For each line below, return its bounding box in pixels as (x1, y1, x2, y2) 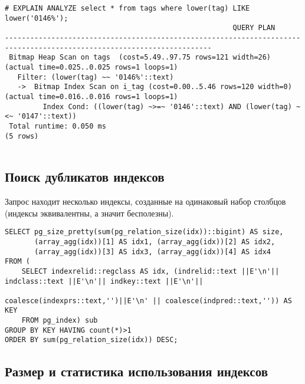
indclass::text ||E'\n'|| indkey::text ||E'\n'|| (5, 277, 204, 285)
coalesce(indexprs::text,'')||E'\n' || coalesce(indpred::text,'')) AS (5, 296, 292, 305)
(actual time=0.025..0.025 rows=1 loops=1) (5, 63, 178, 71)
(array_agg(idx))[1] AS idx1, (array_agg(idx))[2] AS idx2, (34, 237, 276, 246)
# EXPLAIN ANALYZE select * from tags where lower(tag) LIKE (5, 4, 250, 12)
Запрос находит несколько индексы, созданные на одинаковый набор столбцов (5, 195, 286, 208)
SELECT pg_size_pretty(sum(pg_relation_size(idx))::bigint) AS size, (5, 228, 284, 237)
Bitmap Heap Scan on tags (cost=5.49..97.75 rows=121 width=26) (9, 53, 271, 62)
